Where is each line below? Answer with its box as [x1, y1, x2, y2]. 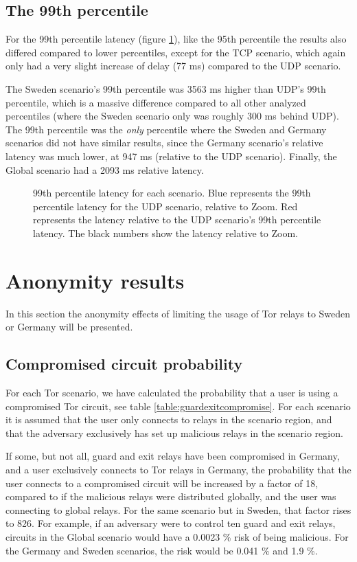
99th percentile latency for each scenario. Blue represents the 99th [33, 186, 311, 200]
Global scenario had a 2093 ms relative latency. [5, 162, 204, 177]
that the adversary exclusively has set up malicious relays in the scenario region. [5, 425, 343, 440]
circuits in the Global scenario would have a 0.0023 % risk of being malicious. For [5, 529, 349, 543]
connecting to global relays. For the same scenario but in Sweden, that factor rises [5, 502, 352, 517]
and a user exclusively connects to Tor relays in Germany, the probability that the [5, 462, 352, 476]
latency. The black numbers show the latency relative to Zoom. [33, 225, 298, 240]
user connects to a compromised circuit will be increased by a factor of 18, [5, 475, 319, 490]
